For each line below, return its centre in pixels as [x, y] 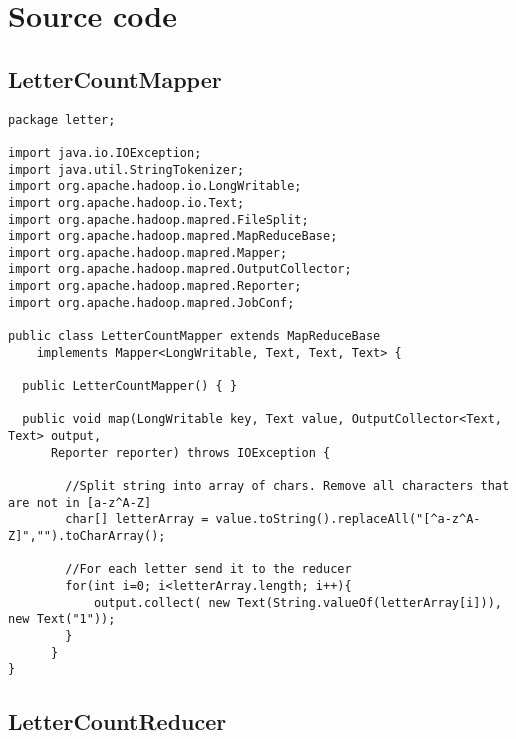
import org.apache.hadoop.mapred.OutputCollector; [180, 269]
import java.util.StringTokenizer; [126, 169]
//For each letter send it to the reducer [208, 569]
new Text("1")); [62, 619]
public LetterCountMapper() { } [130, 386]
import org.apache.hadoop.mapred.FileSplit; [158, 219]
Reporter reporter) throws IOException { [190, 452]
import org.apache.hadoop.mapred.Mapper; [148, 252]
